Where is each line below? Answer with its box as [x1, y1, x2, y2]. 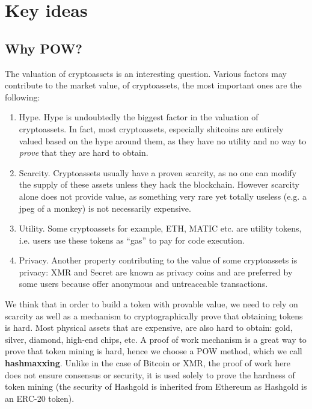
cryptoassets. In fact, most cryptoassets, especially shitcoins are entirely [19, 122, 284, 135]
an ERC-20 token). [5, 392, 75, 404]
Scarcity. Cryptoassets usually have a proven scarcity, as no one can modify [19, 166, 297, 179]
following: [5, 90, 40, 103]
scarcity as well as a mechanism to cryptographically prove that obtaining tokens [5, 309, 303, 322]
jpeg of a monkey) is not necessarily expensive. [19, 201, 191, 214]
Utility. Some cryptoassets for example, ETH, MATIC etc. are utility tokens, [19, 222, 302, 235]
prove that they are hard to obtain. [19, 146, 148, 159]
